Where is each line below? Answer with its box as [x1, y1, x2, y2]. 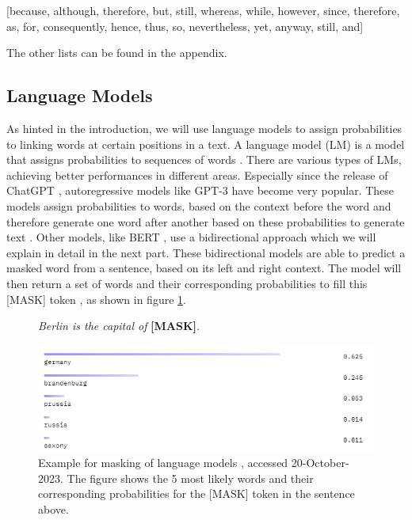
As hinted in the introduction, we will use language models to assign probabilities [6, 120, 402, 136]
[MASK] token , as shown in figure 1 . [6, 290, 186, 307]
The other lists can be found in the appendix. [6, 44, 227, 61]
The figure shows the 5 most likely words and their [67, 469, 314, 486]
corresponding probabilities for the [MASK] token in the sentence [38, 485, 355, 502]
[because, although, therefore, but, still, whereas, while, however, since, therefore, [6, 2, 400, 18]
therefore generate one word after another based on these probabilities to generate [6, 213, 405, 230]
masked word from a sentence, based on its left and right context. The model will [6, 260, 402, 276]
